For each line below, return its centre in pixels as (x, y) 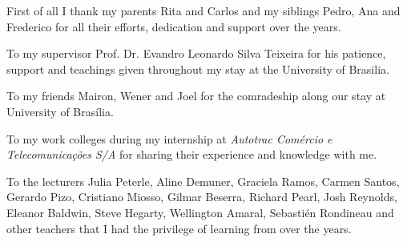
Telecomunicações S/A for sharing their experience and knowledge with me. (192, 154)
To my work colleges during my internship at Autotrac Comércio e (169, 138)
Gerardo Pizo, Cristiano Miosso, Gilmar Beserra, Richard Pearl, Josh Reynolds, (202, 197)
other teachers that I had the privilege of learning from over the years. (179, 228)
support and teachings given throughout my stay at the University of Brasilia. (198, 69)
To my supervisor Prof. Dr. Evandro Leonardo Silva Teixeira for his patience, (196, 53)
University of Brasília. (60, 111)
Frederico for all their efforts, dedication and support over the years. (174, 26)
